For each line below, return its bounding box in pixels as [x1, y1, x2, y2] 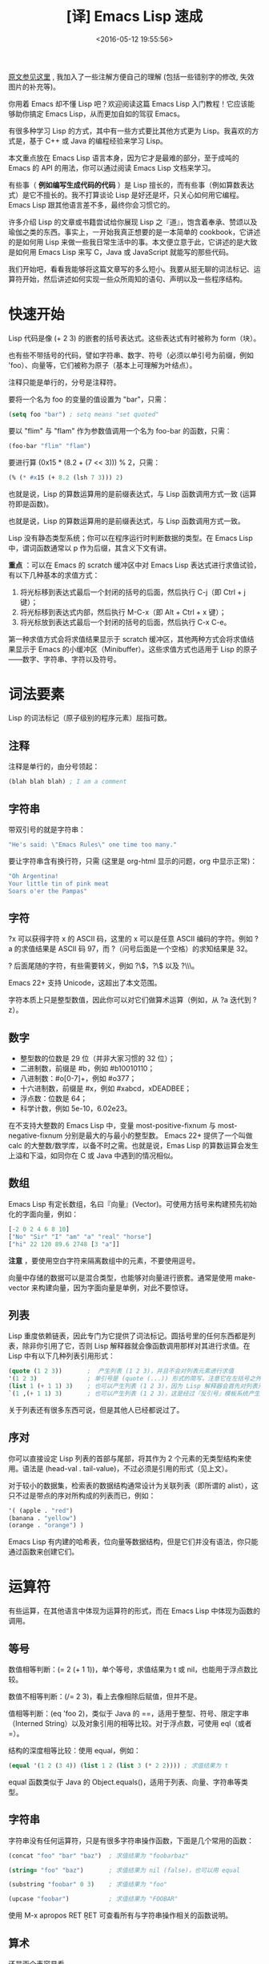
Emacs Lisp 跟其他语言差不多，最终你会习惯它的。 [8, 200, 175, 209]
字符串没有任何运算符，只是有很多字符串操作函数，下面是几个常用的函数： [8, 1836, 254, 1845]
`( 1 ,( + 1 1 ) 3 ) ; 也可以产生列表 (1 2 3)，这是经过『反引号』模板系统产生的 [8, 1389, 267, 1397]
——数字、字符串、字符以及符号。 [8, 654, 121, 663]
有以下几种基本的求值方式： [8, 570, 100, 579]
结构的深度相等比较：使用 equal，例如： [8, 1746, 142, 1755]
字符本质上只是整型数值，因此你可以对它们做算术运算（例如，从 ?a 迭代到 [8, 995, 251, 1005]
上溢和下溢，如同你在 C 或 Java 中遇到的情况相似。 [8, 1151, 178, 1160]
